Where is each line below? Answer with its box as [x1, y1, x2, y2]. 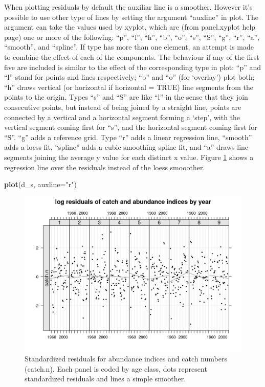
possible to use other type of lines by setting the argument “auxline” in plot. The [4, 11, 259, 22]
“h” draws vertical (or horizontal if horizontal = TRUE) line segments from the [4, 81, 253, 92]
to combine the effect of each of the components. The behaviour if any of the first [4, 51, 259, 62]
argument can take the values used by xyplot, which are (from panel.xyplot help [4, 21, 256, 32]
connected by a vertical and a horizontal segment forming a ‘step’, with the [4, 111, 240, 122]
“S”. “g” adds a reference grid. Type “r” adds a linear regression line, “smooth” [4, 131, 252, 142]
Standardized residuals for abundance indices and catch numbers [25, 353, 228, 363]
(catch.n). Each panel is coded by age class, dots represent [25, 363, 207, 374]
